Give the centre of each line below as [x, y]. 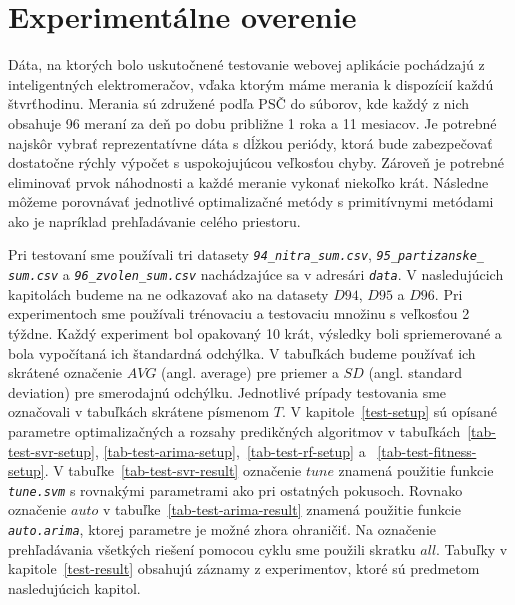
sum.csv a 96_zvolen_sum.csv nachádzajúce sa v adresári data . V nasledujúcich [256, 274]
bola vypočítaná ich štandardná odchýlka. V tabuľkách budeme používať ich [242, 352]
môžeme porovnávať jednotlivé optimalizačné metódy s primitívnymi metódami [251, 201]
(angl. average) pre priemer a [250, 372]
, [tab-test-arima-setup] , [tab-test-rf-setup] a [230, 450]
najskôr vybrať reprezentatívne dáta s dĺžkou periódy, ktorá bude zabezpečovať [250, 142]
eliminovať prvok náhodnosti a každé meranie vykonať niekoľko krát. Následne [248, 181]
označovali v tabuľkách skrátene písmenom [139, 411]
